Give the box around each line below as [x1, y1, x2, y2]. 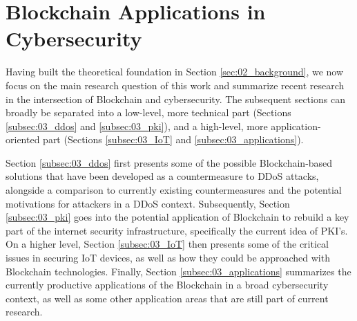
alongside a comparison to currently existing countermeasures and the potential [6, 183, 342, 197]
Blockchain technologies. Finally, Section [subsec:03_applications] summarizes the [6, 264, 351, 278]
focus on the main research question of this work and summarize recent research [6, 77, 345, 92]
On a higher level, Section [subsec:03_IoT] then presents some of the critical [6, 237, 329, 251]
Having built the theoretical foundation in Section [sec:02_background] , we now [6, 64, 344, 79]
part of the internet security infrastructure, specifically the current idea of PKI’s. [6, 223, 348, 237]
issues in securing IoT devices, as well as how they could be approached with [6, 250, 330, 265]
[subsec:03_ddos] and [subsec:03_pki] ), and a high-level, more [6, 118, 268, 133]
